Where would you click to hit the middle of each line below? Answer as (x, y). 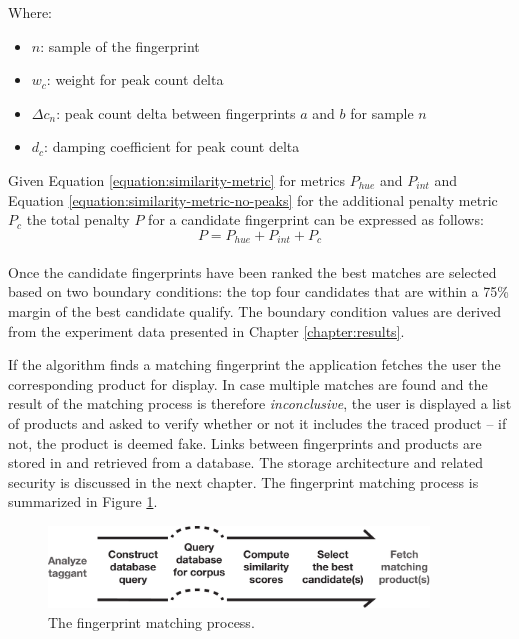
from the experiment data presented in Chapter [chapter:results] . (206, 330)
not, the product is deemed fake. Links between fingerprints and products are (245, 442)
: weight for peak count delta (135, 79)
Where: (30, 12)
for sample (382, 112)
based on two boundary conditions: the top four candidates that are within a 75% (258, 291)
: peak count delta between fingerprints (176, 112)
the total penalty (78, 219)
